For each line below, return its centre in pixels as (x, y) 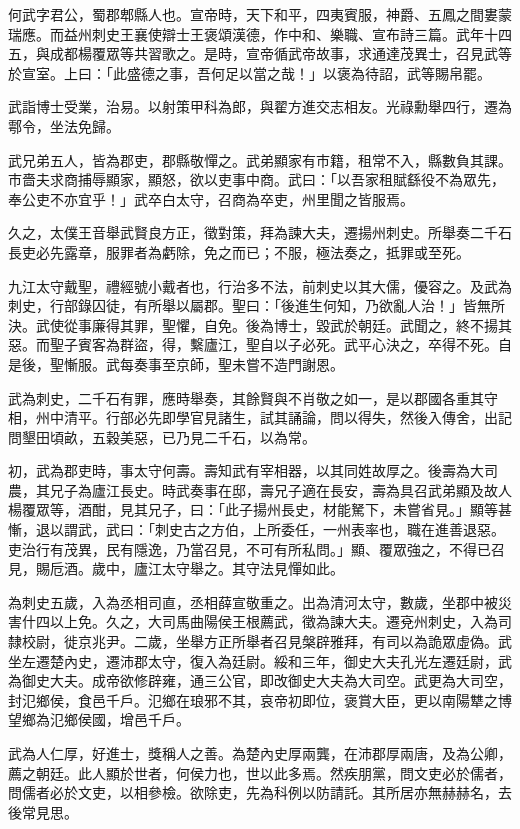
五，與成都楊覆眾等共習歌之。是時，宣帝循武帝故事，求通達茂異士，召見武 (253, 53)
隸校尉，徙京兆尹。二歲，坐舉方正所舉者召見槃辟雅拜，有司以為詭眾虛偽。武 (260, 641)
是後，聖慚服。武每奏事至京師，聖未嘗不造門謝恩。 (176, 363)
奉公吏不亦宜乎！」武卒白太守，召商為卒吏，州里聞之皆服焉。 (211, 198)
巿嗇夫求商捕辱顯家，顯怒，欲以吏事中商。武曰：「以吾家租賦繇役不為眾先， (256, 179)
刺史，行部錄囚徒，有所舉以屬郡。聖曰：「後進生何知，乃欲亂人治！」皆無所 (256, 305)
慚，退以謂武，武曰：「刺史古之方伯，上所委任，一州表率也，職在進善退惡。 (256, 529)
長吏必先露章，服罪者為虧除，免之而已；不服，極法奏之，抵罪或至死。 (239, 251)
